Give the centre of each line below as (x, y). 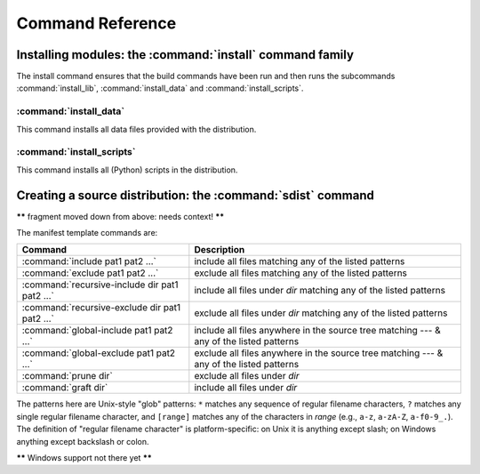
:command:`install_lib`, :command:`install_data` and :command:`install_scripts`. (160, 88)
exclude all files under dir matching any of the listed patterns (321, 313)
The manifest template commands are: (87, 233)
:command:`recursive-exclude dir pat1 (101, 308)
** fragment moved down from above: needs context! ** (120, 216)
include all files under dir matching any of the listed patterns (320, 291)
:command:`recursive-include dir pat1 (100, 285)
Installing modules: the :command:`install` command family (185, 55)
